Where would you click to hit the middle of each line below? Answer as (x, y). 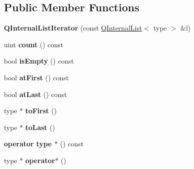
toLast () (40, 127)
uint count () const (34, 44)
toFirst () (41, 111)
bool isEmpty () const (39, 61)
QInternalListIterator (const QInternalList (73, 28)
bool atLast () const (36, 94)
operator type (28, 144)
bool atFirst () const (37, 77)
